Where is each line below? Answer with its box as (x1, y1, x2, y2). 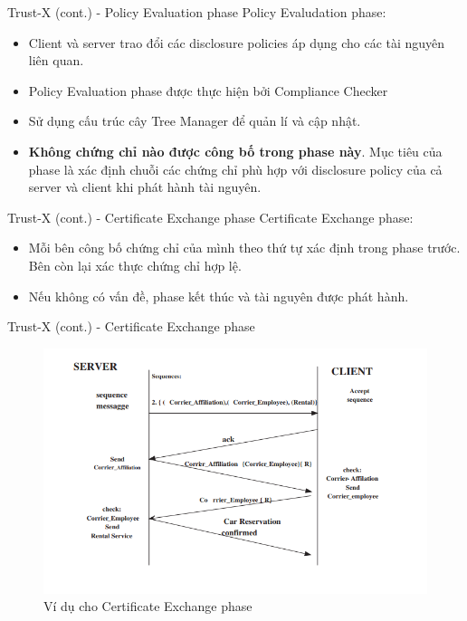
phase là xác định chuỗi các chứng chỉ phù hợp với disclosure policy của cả (28, 159, 443, 178)
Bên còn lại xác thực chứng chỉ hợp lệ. (28, 255, 242, 274)
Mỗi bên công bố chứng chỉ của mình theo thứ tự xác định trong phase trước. (28, 238, 461, 257)
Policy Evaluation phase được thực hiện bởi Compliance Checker (28, 81, 388, 100)
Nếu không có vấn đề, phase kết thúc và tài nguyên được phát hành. (28, 286, 409, 305)
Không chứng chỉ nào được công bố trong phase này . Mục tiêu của (28, 141, 443, 160)
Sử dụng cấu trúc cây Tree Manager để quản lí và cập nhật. (28, 111, 361, 130)
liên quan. (28, 51, 84, 70)
